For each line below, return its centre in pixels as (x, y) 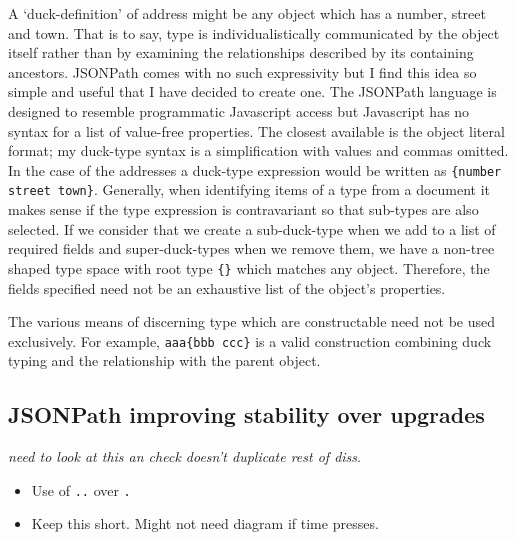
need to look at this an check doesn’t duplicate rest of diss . (184, 456)
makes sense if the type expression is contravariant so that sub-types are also (243, 209)
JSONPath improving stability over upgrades (246, 414)
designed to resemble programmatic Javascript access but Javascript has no (239, 110)
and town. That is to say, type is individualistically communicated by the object (254, 32)
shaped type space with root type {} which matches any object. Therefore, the (249, 267)
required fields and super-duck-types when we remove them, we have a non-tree (251, 248)
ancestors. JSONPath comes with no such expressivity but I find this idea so (242, 71)
